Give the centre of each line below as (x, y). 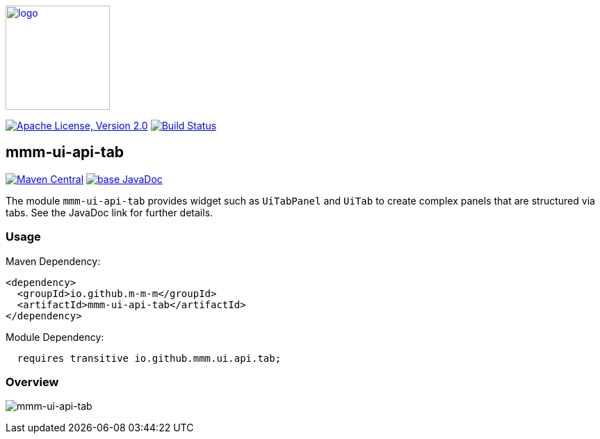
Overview (32, 382)
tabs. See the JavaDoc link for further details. (110, 212)
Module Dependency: (55, 337)
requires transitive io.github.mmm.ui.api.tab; (149, 358)
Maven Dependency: (53, 261)
